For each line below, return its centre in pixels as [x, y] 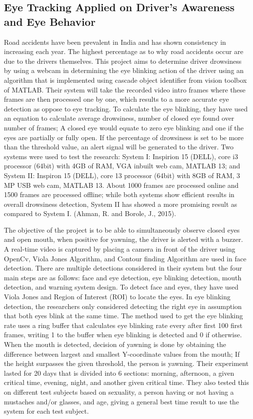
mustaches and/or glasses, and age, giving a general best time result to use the [122, 401]
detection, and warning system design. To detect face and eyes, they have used [121, 287]
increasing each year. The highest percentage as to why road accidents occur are [124, 51]
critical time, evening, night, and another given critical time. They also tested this [126, 382]
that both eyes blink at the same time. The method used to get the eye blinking [124, 316]
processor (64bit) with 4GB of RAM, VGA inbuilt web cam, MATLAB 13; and [122, 166]
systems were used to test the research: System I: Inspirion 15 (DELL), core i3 [121, 156]
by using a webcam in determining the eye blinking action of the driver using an [124, 70]
